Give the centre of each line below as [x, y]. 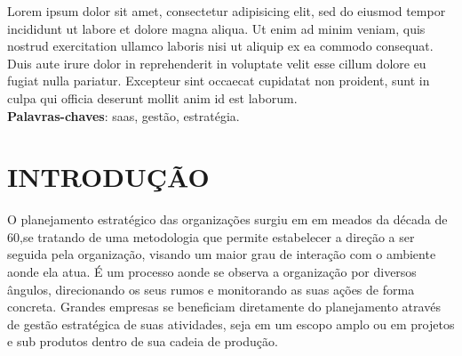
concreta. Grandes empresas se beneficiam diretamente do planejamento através [224, 307]
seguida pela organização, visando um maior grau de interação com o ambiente [222, 254]
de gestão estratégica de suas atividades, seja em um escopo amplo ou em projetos [231, 324]
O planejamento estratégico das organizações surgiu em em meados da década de [227, 219]
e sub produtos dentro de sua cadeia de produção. [143, 341]
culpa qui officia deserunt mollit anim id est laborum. [152, 97]
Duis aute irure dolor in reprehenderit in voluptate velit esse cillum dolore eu [217, 63]
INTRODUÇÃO [108, 177]
